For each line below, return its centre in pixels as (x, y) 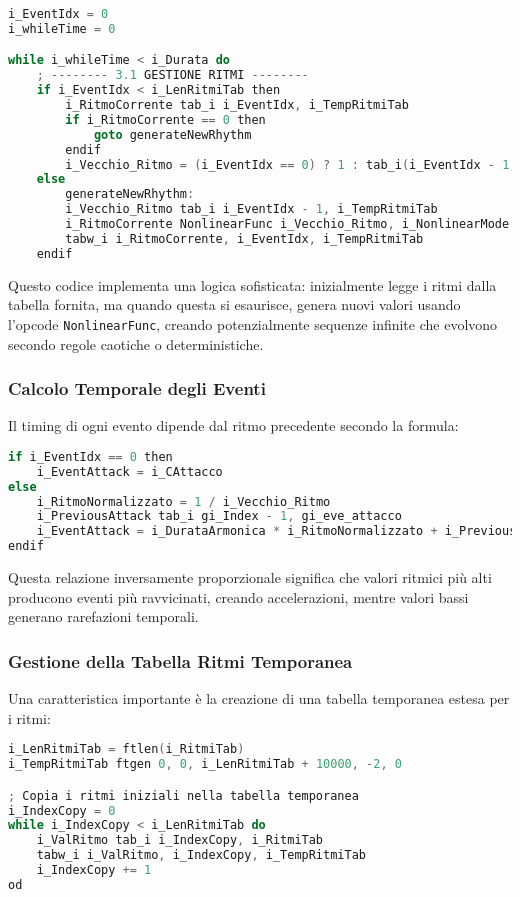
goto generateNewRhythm (172, 134)
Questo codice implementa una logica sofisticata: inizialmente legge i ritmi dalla (252, 284)
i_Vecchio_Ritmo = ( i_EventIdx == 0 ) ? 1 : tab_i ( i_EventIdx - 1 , (291, 164)
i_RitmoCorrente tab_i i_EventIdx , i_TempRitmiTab (237, 105)
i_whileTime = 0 (62, 28)
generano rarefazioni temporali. (103, 616)
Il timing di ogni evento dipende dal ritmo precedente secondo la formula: (233, 425)
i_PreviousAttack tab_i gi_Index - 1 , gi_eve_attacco (219, 516)
